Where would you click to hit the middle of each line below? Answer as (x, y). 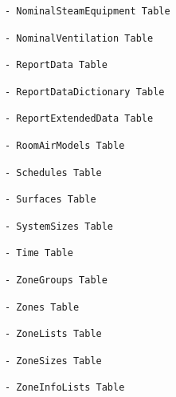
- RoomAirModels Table (65, 145)
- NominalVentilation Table (79, 38)
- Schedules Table (53, 172)
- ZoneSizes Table (53, 361)
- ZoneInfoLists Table (65, 388)
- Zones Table (42, 307)
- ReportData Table (56, 65)
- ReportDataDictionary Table (85, 92)
